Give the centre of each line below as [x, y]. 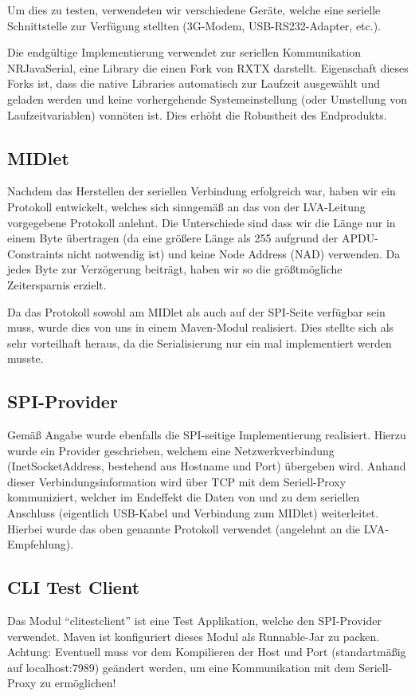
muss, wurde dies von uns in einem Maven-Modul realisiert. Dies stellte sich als [201, 327]
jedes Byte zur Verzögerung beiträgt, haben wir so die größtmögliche [175, 269]
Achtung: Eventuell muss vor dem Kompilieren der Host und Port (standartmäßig [207, 652]
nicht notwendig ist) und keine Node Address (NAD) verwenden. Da [234, 253]
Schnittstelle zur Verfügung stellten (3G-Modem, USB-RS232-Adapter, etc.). [194, 25]
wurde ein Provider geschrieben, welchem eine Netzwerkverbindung [171, 450]
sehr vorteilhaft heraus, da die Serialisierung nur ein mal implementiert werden [200, 342]
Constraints [35, 253]
